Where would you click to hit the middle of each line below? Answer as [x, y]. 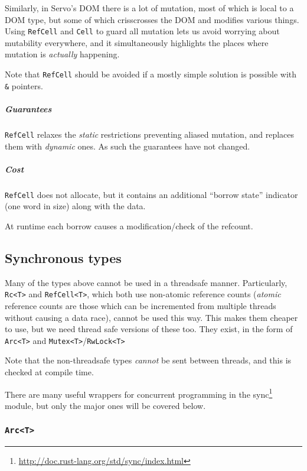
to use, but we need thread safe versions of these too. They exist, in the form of [149, 329]
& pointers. [24, 85]
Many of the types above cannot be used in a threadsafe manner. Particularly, [146, 282]
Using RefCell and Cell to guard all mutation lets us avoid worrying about [142, 31]
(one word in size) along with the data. [75, 206]
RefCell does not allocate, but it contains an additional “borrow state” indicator [151, 194]
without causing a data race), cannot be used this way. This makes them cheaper [151, 317]
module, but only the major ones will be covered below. [105, 405]
